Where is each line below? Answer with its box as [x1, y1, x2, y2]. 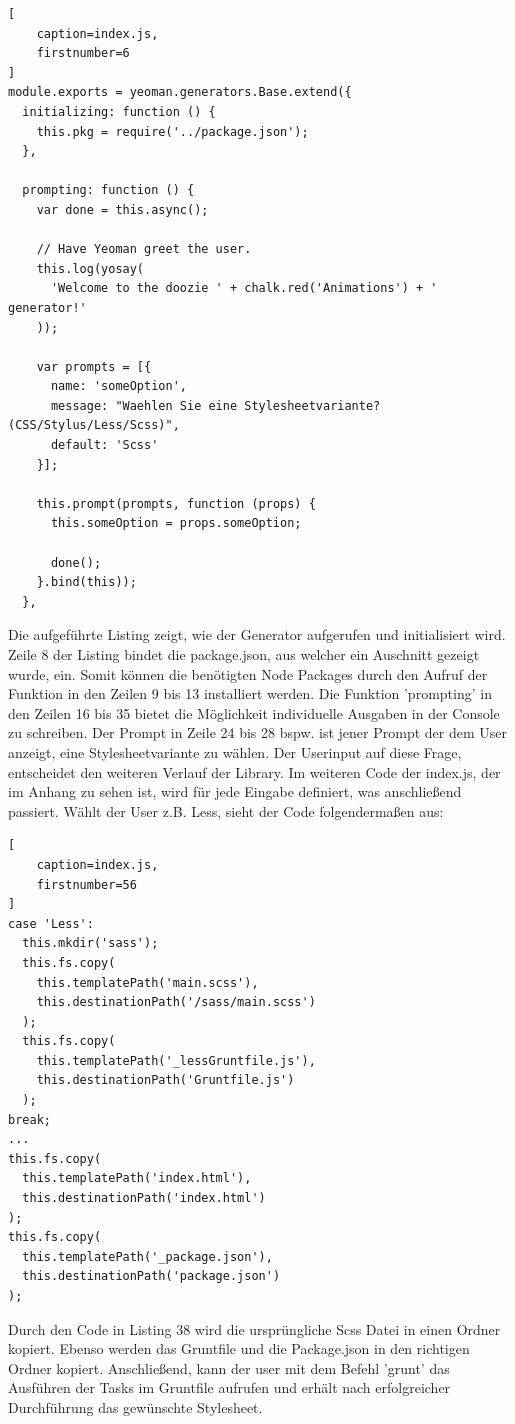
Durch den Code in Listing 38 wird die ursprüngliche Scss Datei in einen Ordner [8, 1318, 501, 1339]
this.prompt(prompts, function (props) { [36, 496, 316, 511]
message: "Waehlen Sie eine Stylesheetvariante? [50, 398, 381, 413]
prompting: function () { [22, 183, 195, 198]
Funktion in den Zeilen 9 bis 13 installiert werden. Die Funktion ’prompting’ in [8, 683, 492, 704]
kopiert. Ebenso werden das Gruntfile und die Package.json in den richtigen [8, 1338, 470, 1359]
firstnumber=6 [36, 46, 130, 61]
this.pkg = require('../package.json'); [36, 124, 309, 139]
